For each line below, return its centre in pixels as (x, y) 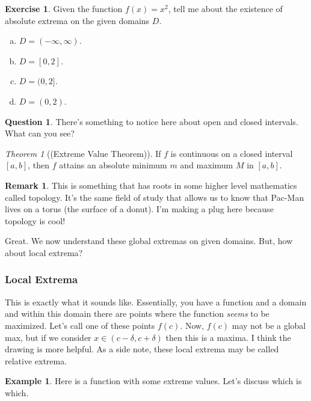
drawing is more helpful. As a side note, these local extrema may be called (142, 349)
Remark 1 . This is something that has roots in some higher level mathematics (151, 185)
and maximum (207, 165)
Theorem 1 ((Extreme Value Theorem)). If (83, 153)
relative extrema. (36, 360)
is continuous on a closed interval (232, 153)
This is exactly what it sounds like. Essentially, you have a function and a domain (156, 302)
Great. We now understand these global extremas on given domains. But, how (149, 241)
